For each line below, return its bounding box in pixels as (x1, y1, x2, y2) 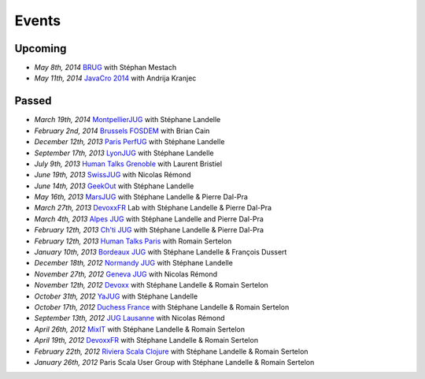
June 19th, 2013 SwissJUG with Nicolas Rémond (34, 170, 192, 180)
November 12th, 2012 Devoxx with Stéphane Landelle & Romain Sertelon (34, 281, 269, 290)
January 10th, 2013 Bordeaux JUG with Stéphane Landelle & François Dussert (34, 247, 287, 257)
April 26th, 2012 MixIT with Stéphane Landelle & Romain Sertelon (34, 324, 246, 334)
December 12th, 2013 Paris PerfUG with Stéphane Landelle (34, 137, 225, 147)
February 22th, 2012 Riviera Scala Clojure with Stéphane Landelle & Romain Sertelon (34, 347, 309, 356)
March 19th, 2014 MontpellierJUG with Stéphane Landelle (34, 115, 221, 124)
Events (14, 12, 61, 29)
